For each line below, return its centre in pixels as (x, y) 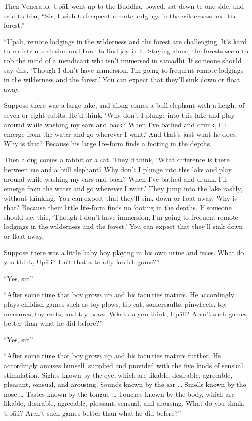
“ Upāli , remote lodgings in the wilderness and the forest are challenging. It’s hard (125, 41)
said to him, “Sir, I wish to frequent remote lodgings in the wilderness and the (120, 15)
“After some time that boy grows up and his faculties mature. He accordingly (119, 294)
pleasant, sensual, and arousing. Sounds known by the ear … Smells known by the (125, 384)
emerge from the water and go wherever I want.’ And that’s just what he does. (121, 134)
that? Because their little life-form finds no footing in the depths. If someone (118, 207)
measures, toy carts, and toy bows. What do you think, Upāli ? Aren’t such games (125, 313)
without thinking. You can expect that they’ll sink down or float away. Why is (121, 198)
